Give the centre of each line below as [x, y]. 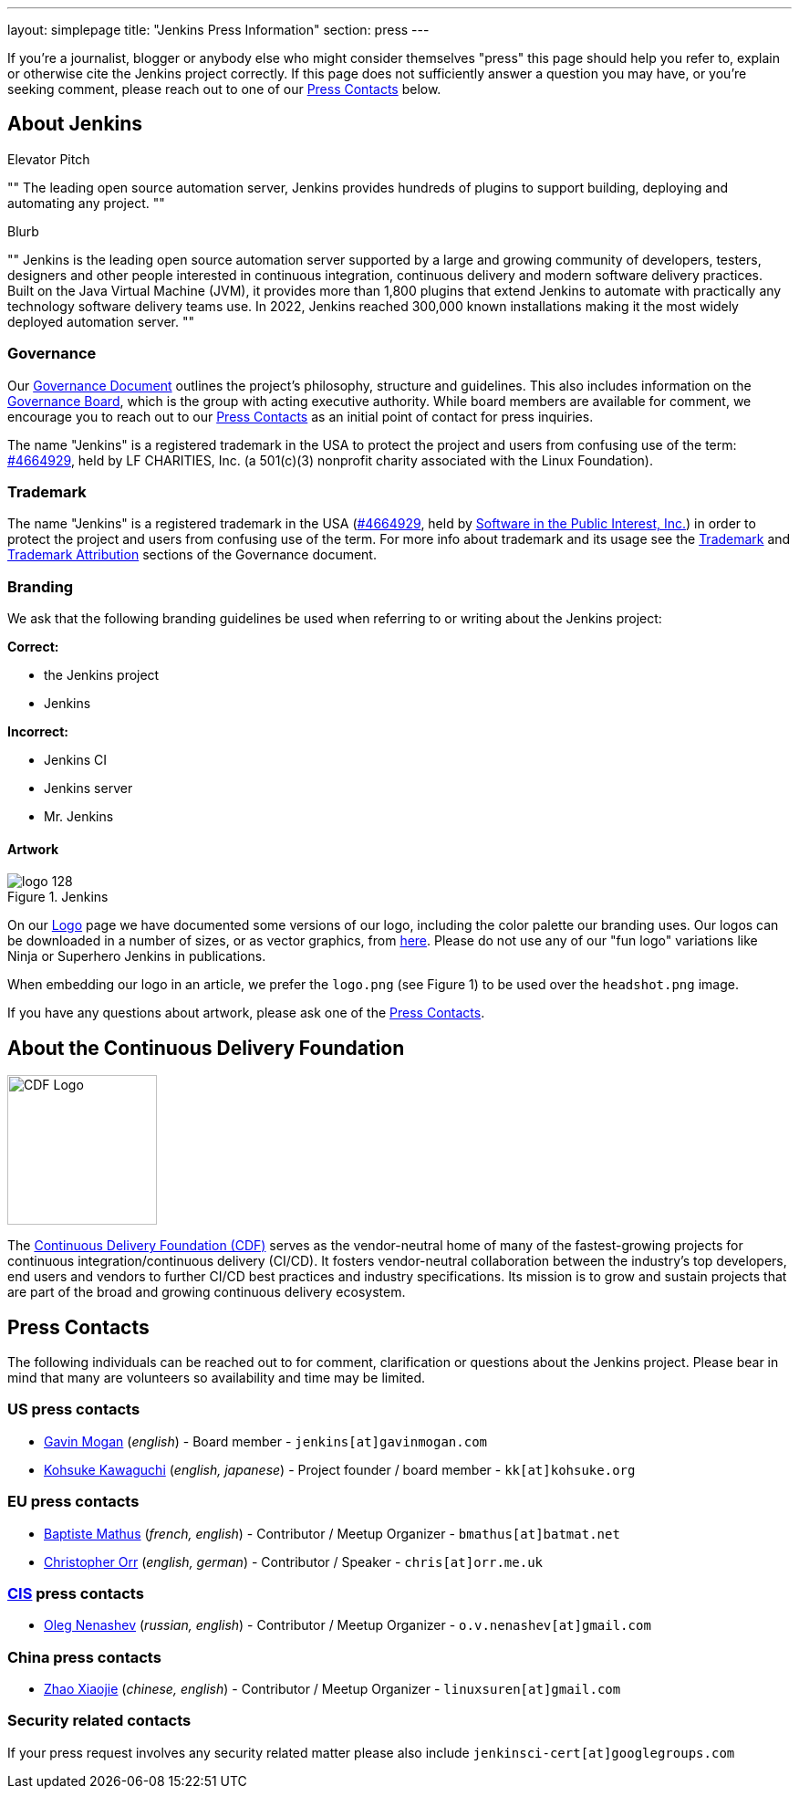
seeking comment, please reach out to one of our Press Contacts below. [224, 89]
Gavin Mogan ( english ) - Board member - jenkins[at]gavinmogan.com [266, 1441]
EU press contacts [73, 1502]
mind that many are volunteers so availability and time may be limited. [217, 1378]
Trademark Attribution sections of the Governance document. [192, 555]
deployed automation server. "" [101, 321]
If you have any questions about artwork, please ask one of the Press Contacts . [246, 1013]
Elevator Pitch [49, 159]
